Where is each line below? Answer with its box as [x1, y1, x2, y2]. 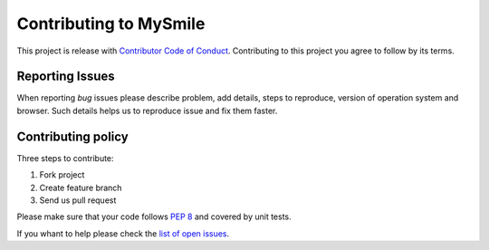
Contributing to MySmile [16, 14, 206, 34]
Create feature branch [39, 182, 122, 193]
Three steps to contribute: [16, 152, 114, 163]
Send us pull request [39, 195, 117, 206]
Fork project [39, 169, 85, 180]
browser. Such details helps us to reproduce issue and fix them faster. [16, 105, 278, 116]
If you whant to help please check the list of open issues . [16, 227, 230, 239]
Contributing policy [16, 129, 129, 144]
